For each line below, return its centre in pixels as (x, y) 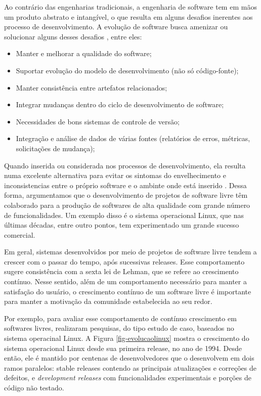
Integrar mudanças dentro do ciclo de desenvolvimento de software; (120, 104)
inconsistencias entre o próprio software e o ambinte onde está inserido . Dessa (125, 185)
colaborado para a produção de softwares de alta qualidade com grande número (127, 205)
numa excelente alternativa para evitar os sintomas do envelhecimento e (115, 175)
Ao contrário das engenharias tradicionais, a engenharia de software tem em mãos (130, 7)
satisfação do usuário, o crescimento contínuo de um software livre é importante (128, 291)
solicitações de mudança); (55, 148)
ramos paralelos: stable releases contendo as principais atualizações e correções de (130, 367)
